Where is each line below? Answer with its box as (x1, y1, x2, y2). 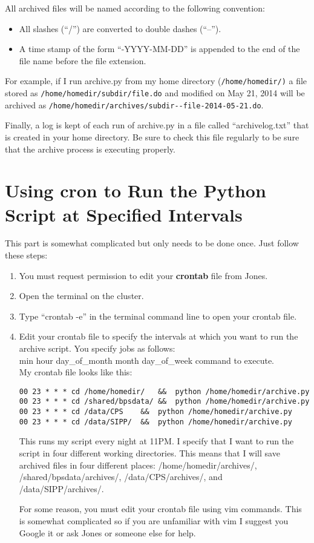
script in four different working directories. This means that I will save (19, 447, 280, 459)
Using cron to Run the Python (5, 178, 266, 203)
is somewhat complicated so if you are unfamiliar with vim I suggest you (19, 514, 289, 527)
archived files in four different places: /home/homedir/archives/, (19, 458, 257, 471)
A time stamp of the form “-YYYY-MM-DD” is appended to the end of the (19, 42, 300, 55)
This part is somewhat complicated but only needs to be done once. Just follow (5, 237, 299, 249)
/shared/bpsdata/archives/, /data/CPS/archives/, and (19, 470, 223, 483)
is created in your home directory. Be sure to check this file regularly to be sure (5, 130, 299, 143)
